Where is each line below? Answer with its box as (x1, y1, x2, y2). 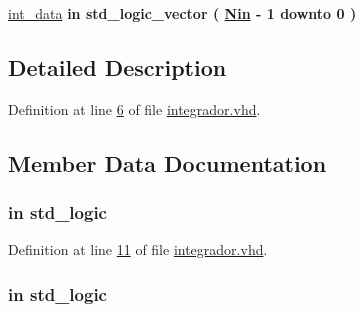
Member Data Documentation (8, 147, 327, 178)
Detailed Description (8, 51, 227, 82)
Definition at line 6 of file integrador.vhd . (8, 98, 261, 119)
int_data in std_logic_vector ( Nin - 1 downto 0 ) (8, 3, 357, 23)
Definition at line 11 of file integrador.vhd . (8, 239, 268, 260)
